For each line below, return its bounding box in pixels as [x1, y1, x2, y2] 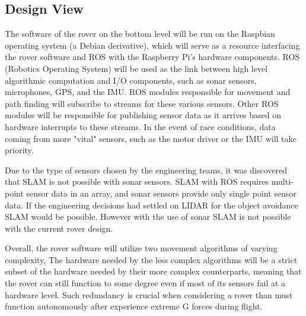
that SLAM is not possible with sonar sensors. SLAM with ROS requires [5, 175, 269, 188]
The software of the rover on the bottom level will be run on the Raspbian [5, 27, 275, 40]
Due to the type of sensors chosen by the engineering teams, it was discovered [5, 163, 287, 176]
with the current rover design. [5, 222, 113, 234]
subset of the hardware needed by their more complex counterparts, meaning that [5, 265, 302, 277]
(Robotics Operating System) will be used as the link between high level [5, 62, 268, 74]
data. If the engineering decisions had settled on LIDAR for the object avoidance [5, 198, 298, 211]
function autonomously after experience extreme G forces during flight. [5, 300, 263, 312]
